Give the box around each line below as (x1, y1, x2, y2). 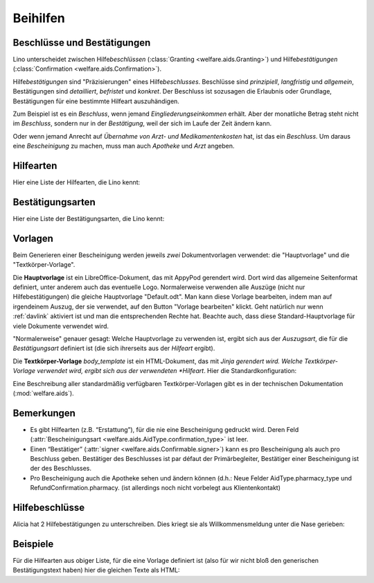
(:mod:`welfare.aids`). (12, 389, 74, 397)
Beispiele (12, 538, 54, 550)
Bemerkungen (12, 407, 76, 419)
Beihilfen (12, 10, 66, 26)
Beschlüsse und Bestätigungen (12, 37, 151, 49)
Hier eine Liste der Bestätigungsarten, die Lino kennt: (12, 215, 165, 223)
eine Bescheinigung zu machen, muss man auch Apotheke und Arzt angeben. (12, 142, 235, 150)
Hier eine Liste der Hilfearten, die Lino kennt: (12, 178, 141, 186)
